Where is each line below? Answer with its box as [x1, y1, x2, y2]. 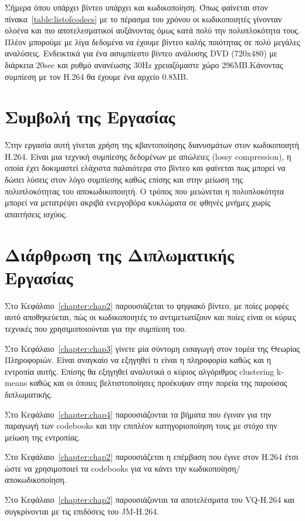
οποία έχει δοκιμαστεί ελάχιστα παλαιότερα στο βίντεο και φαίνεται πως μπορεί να [5, 162, 286, 174]
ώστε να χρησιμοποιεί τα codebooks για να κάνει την [5, 462, 187, 474]
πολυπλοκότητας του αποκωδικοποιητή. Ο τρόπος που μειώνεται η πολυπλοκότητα [5, 184, 284, 197]
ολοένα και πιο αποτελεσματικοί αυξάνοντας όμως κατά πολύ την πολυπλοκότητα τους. [5, 24, 300, 36]
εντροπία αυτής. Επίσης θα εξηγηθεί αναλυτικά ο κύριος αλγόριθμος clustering [5, 365, 274, 377]
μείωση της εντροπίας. [5, 431, 80, 443]
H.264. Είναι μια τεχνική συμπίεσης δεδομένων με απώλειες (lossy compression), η [5, 150, 292, 162]
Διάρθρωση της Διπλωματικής [5, 242, 234, 266]
